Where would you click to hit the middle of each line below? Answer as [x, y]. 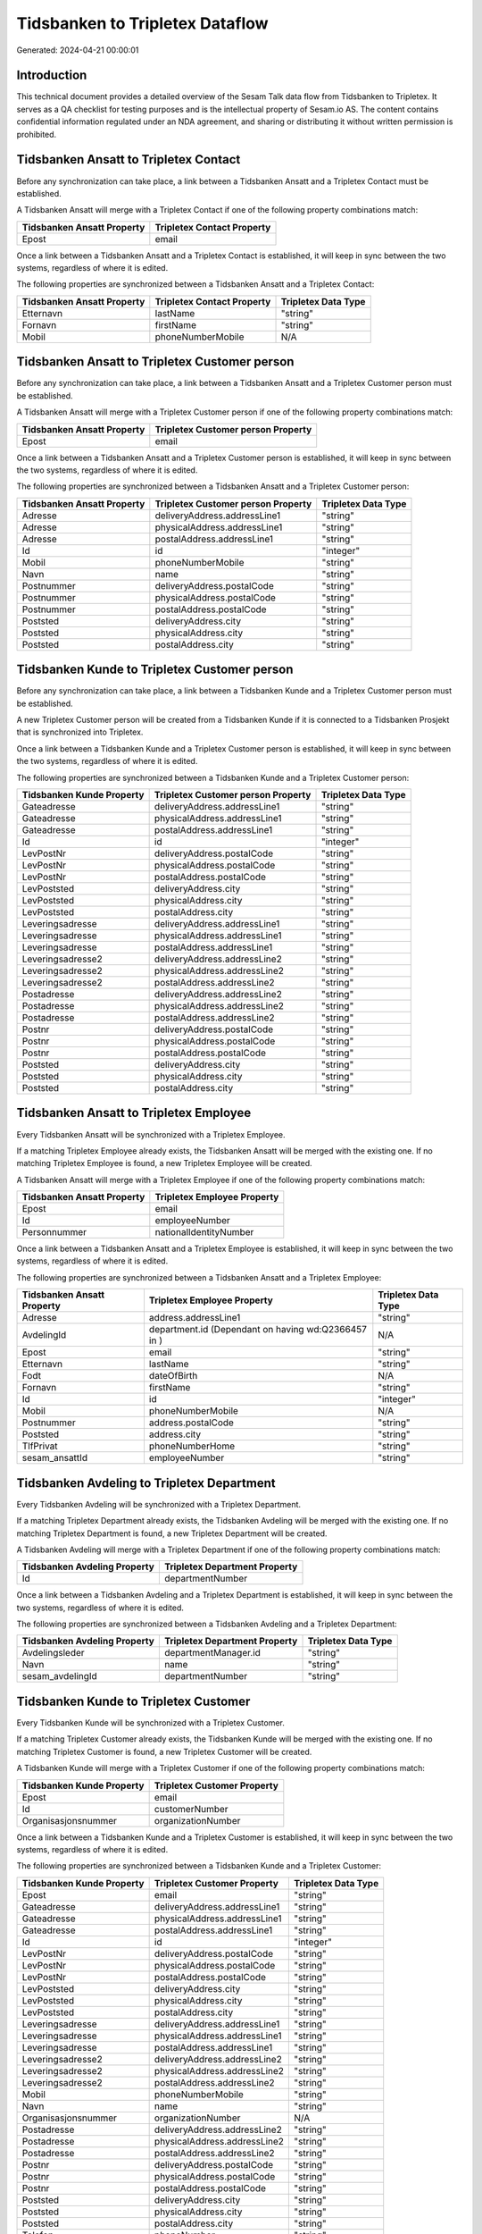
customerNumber [191, 1809]
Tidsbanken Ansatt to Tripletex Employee [134, 1113]
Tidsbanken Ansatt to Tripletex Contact [129, 160]
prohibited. [37, 134]
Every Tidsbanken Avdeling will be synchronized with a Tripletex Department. [159, 1504]
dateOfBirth [173, 1376]
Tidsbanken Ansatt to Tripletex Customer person [155, 362]
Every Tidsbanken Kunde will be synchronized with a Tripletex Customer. [150, 1723]
